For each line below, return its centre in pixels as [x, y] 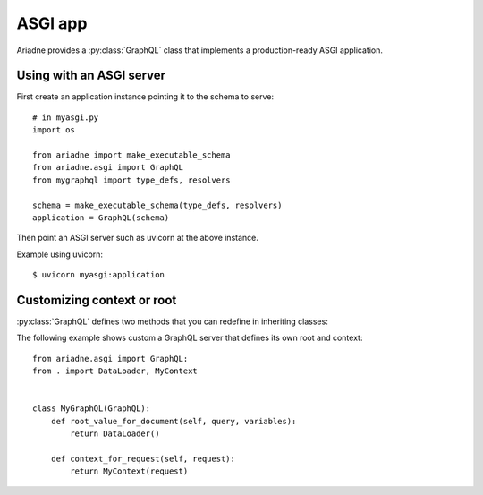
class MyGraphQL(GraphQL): [92, 409]
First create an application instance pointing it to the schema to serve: [145, 97]
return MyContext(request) [129, 471]
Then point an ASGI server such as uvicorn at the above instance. [138, 238]
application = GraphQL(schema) [101, 218]
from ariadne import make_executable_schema [132, 155]
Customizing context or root [97, 300]
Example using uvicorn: [59, 254]
